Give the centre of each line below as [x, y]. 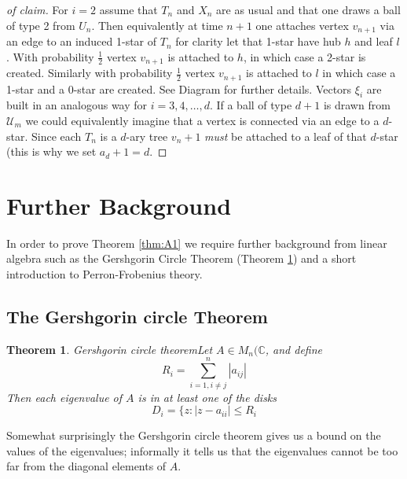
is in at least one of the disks [207, 397]
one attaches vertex [302, 25]
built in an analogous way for [77, 105]
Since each [57, 136]
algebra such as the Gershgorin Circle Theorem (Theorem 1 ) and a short [181, 258]
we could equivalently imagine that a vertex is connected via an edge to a [202, 120]
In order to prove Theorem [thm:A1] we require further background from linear [197, 243]
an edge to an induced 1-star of [82, 41]
